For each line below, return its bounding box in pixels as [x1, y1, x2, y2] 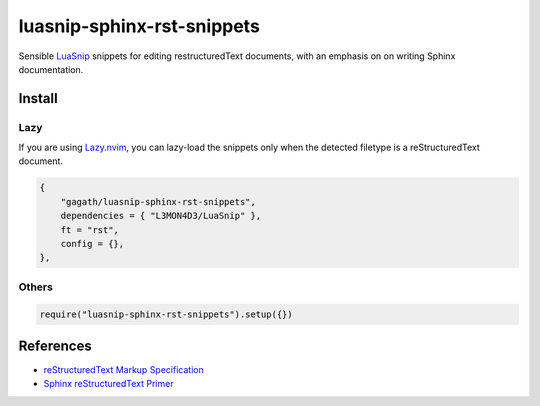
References [18, 337, 92, 354]
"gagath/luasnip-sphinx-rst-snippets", [60, 196, 257, 207]
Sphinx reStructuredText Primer [43, 378, 174, 390]
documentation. [18, 63, 84, 75]
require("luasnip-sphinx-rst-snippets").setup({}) [39, 308, 294, 320]
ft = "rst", [60, 224, 120, 235]
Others [18, 280, 54, 294]
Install [18, 90, 59, 107]
